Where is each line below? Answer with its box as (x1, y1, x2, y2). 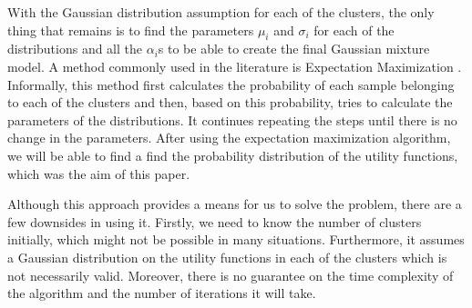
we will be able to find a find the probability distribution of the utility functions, (7, 145, 458, 164)
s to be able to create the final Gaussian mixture (158, 39, 430, 58)
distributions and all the (7, 39, 143, 58)
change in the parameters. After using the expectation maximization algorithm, (7, 128, 451, 147)
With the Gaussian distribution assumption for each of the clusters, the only (7, 3, 435, 21)
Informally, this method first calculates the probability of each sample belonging (7, 75, 455, 94)
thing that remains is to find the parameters (7, 20, 254, 39)
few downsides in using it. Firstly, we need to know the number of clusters (7, 212, 422, 231)
